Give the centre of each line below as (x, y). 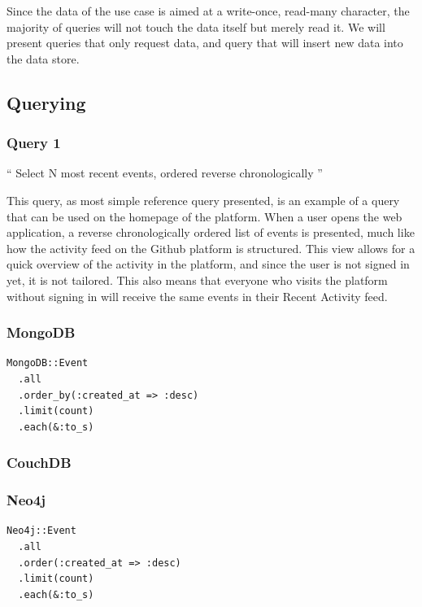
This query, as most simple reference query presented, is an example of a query (203, 200)
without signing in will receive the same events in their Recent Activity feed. (197, 296)
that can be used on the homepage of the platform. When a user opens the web (204, 216)
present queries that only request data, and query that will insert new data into (205, 43)
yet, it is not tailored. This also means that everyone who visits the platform (197, 279)
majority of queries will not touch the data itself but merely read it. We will (196, 26)
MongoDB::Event (48, 363)
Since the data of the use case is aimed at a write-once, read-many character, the (208, 11)
